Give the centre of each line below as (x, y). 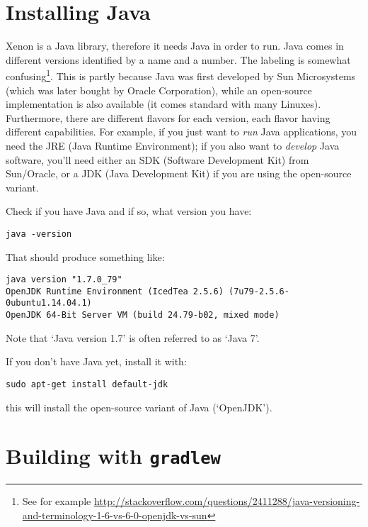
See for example (57, 501)
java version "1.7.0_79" (64, 280)
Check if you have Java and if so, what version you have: (129, 211)
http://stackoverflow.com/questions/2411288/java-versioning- (227, 501)
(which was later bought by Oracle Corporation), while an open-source (159, 90)
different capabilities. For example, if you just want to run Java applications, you (182, 132)
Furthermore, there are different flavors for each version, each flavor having (168, 117)
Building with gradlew (113, 456)
